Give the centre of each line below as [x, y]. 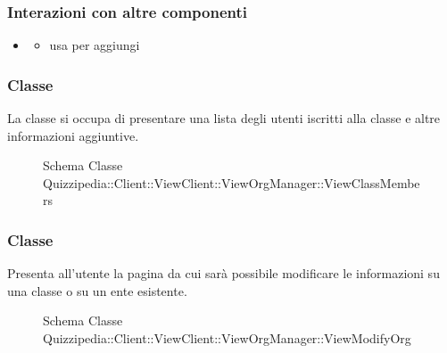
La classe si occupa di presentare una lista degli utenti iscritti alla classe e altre [224, 118]
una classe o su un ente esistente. [97, 290]
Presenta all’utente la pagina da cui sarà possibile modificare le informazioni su [223, 273]
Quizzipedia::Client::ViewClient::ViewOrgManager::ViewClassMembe [232, 182]
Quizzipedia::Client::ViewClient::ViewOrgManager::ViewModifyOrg [227, 338]
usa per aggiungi [95, 45]
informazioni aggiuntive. [73, 135]
